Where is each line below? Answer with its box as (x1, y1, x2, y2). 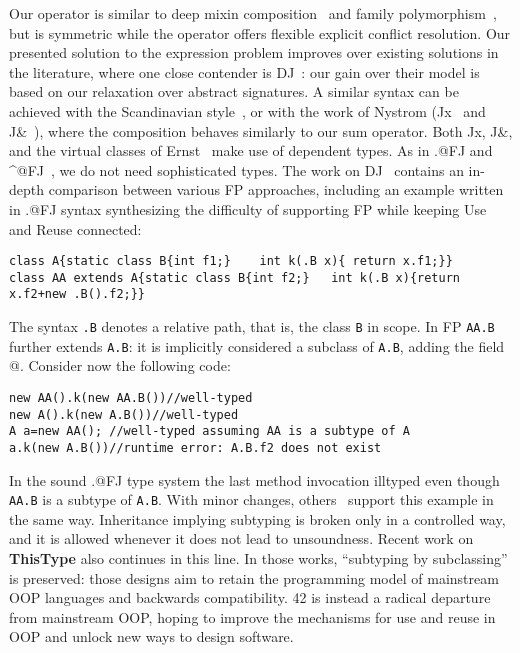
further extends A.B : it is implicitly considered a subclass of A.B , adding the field (9, 335, 505, 356)
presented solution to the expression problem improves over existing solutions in (9, 42, 499, 63)
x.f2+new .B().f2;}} (9, 287, 146, 302)
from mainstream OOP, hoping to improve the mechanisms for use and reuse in (9, 606, 496, 627)
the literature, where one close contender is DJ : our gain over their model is (9, 61, 480, 82)
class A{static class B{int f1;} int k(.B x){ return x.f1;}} (9, 254, 453, 269)
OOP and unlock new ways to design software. (9, 626, 294, 647)
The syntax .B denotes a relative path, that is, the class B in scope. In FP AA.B (9, 316, 495, 337)
